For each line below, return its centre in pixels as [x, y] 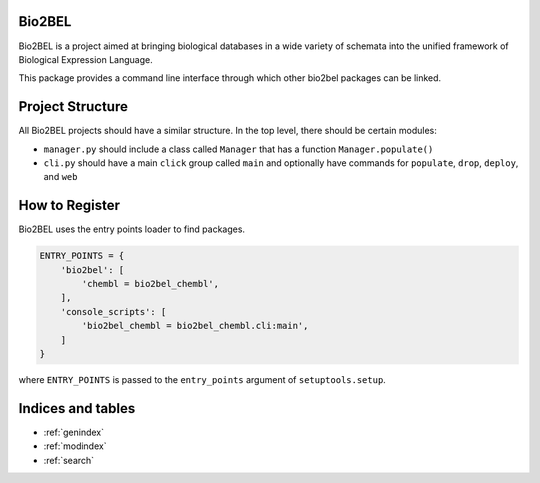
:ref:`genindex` [74, 432]
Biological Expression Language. [86, 59]
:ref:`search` [69, 460]
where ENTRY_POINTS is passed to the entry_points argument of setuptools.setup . [202, 379]
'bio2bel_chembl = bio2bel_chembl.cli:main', [195, 326]
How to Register [69, 205]
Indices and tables [77, 408]
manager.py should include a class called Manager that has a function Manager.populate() [238, 149]
